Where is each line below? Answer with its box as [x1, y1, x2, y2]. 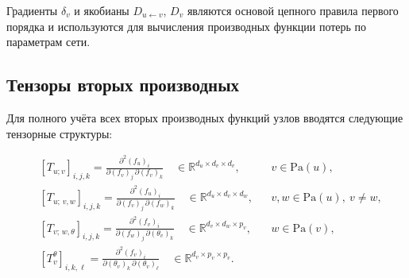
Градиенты [6, 2, 58, 18]
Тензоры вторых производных [6, 72, 240, 97]
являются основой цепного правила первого [187, 2, 399, 18]
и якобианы [74, 2, 129, 18]
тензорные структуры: [6, 125, 113, 141]
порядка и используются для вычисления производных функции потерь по [6, 17, 367, 34]
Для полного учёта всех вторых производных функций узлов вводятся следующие [6, 109, 403, 125]
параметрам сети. [6, 33, 91, 50]
